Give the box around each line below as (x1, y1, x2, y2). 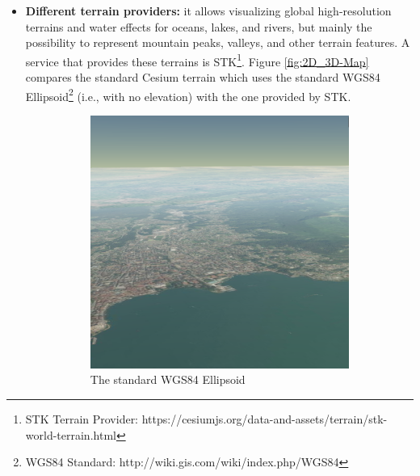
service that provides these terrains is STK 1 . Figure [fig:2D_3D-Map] (25, 50, 369, 70)
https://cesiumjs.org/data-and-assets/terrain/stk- (141, 411, 388, 428)
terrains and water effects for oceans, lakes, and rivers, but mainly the (25, 18, 372, 35)
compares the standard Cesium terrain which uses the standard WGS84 (25, 69, 380, 86)
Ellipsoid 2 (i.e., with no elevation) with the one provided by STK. (25, 85, 351, 104)
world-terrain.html (25, 426, 116, 443)
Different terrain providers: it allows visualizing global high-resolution (25, 2, 392, 19)
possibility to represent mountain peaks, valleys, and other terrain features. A (25, 34, 410, 51)
